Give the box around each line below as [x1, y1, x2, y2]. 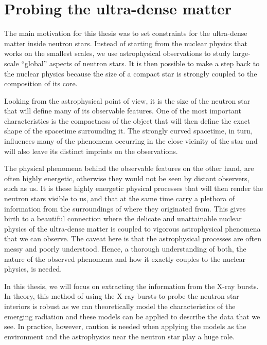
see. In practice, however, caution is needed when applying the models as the [4, 321, 246, 332]
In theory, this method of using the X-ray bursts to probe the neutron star [4, 291, 239, 301]
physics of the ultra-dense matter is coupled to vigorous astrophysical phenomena [4, 223, 261, 234]
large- [233, 48, 251, 59]
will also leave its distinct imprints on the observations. [4, 145, 178, 156]
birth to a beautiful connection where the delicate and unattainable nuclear [4, 213, 242, 224]
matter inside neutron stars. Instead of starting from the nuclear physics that [4, 37, 247, 48]
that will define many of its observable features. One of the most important [4, 105, 241, 116]
